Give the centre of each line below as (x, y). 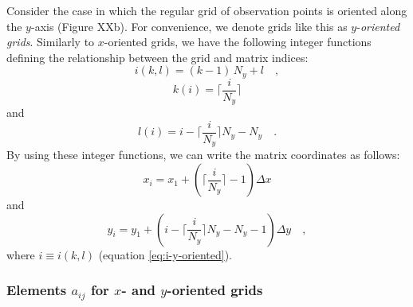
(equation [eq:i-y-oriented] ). (165, 254)
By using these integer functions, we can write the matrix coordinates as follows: (203, 155)
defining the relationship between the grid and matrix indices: (157, 57)
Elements (37, 290)
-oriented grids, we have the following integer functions (238, 42)
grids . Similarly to (51, 42)
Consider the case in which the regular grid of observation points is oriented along (207, 10)
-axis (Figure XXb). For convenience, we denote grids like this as (189, 26)
